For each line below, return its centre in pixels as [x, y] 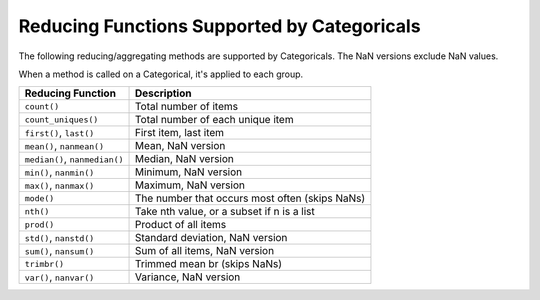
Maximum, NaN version [190, 185]
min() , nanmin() [59, 172]
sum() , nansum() [59, 251]
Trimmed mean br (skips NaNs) [208, 264]
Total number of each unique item [214, 120]
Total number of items [187, 107]
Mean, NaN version [180, 146]
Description [163, 93]
